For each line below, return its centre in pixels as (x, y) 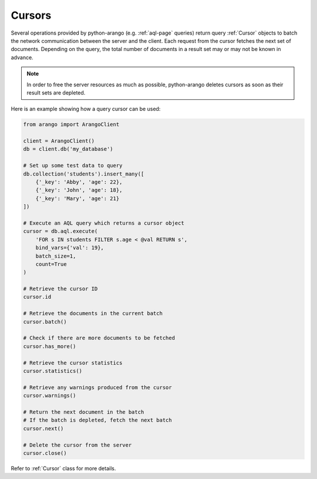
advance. (22, 57)
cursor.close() (45, 453)
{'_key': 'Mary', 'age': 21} (77, 198)
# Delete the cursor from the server (77, 445)
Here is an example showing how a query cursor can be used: (86, 109)
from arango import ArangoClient (71, 124)
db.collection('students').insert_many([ (84, 174)
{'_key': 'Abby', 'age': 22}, (79, 182)
